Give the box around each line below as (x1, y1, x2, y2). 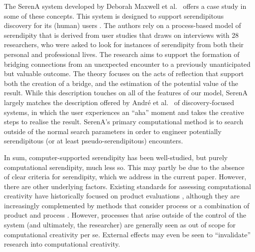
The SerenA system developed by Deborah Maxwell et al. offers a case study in (4, 1, 247, 11)
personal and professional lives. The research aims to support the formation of (4, 49, 240, 59)
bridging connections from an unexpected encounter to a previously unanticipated (4, 58, 251, 69)
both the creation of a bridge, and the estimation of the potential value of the (4, 78, 238, 88)
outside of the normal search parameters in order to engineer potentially (4, 126, 222, 136)
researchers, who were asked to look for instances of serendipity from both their (4, 39, 244, 50)
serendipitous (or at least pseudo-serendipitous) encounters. (4, 136, 183, 146)
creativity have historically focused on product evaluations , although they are (4, 191, 240, 201)
